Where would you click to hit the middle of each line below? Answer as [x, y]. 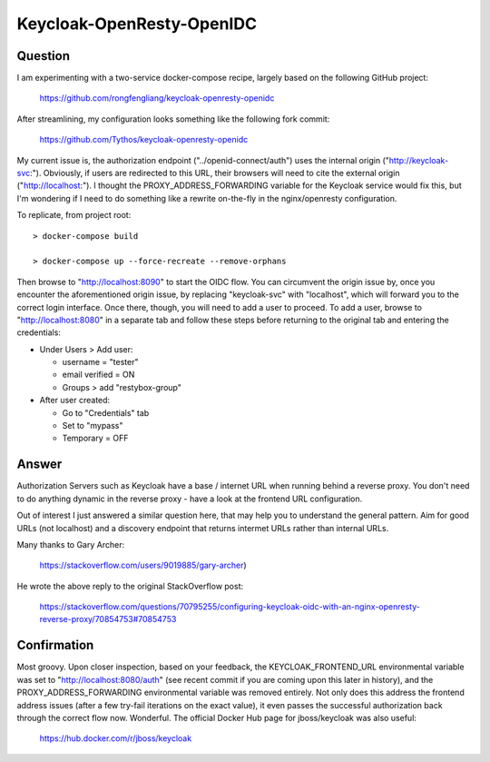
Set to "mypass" [93, 426]
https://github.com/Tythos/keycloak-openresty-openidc [144, 140]
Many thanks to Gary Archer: [71, 544]
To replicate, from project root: [74, 215]
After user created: [75, 401]
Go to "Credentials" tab [106, 412]
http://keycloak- [419, 160]
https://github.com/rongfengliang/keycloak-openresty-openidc [157, 98]
